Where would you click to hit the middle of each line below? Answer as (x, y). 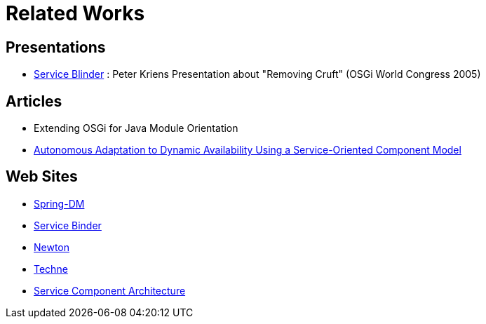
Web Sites (42, 177)
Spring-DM (59, 203)
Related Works (75, 13)
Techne (51, 269)
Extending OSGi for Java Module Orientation (136, 128)
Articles (34, 101)
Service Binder (68, 225)
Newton (52, 247)
